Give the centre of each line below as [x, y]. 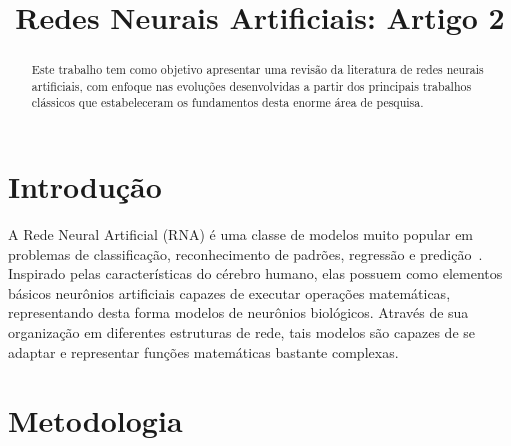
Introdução [85, 186]
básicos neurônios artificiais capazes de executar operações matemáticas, [229, 292]
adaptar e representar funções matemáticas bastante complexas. [203, 351]
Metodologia [95, 420]
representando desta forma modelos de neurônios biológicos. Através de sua [238, 312]
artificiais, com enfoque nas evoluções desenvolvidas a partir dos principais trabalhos [251, 85]
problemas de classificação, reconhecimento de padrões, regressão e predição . [245, 253]
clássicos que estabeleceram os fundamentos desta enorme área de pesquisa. [227, 102]
